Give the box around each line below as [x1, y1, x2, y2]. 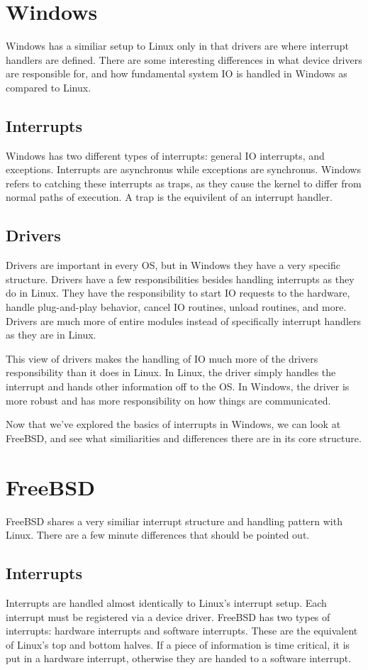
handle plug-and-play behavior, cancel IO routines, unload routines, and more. [6, 300, 347, 314]
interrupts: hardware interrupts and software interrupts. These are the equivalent [6, 623, 358, 638]
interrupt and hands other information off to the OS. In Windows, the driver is [6, 379, 350, 394]
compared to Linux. [6, 79, 91, 94]
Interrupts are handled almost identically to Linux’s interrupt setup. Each [6, 595, 327, 610]
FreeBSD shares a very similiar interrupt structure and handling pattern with [6, 513, 342, 528]
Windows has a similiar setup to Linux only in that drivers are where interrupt [6, 38, 349, 53]
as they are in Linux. [6, 327, 96, 342]
